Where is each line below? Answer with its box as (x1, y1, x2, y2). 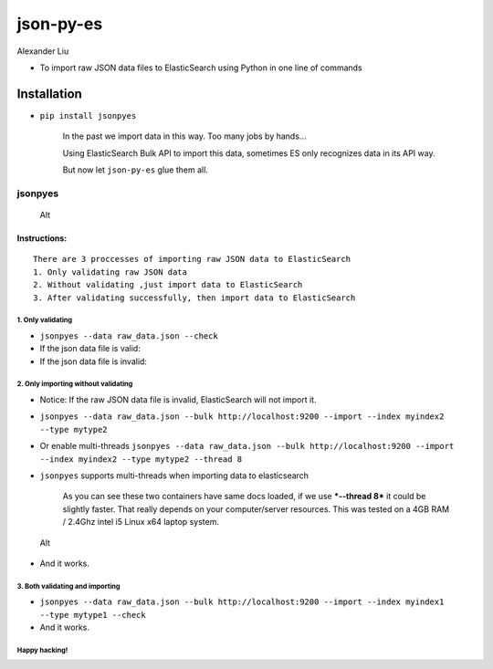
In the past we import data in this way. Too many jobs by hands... (62, 131, 307, 141)
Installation (16, 86, 82, 101)
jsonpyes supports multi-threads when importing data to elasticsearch (39, 470, 309, 481)
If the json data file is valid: (39, 343, 141, 354)
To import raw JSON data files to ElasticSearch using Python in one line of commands (39, 62, 362, 73)
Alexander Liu (16, 46, 69, 57)
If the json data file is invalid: (39, 356, 148, 367)
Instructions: (16, 233, 68, 244)
